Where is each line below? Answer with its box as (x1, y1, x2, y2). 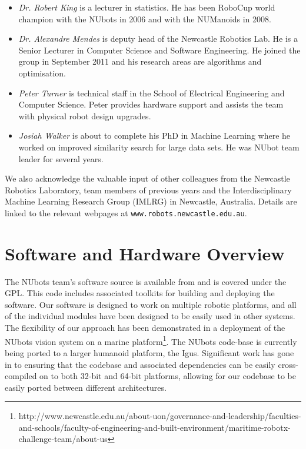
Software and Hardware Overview (5, 241, 285, 265)
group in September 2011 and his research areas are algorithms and (18, 55, 262, 68)
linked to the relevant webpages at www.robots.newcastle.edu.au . (5, 206, 247, 219)
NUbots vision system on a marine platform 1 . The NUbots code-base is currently (5, 333, 297, 347)
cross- (278, 358, 298, 370)
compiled (5, 370, 37, 382)
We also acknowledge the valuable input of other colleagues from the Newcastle (5, 172, 290, 185)
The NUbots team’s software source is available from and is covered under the (5, 275, 287, 287)
